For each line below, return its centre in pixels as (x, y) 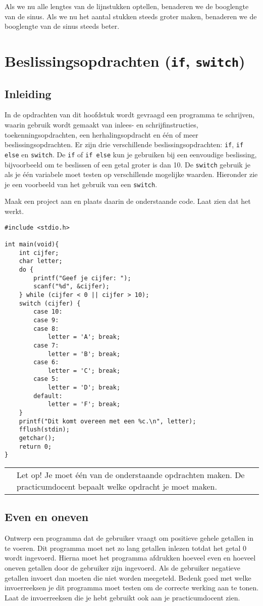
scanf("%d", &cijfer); (71, 287)
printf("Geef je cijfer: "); (82, 278)
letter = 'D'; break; (84, 388)
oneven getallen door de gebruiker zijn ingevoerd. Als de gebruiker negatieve (122, 568)
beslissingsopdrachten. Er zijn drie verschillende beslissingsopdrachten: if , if (124, 144)
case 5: (46, 379)
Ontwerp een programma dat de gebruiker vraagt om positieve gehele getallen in (129, 538)
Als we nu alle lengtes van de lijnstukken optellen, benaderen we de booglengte (127, 6)
